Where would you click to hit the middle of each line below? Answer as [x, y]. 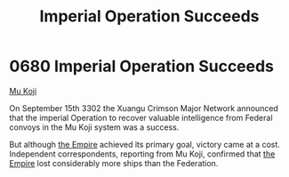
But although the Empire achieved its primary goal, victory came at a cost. [144, 144]
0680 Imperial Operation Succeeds [141, 66]
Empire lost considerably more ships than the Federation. [114, 163]
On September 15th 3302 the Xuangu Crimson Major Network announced [144, 108]
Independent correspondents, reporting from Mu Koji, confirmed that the [142, 154]
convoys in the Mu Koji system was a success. [94, 127]
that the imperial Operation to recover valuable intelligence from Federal [141, 117]
